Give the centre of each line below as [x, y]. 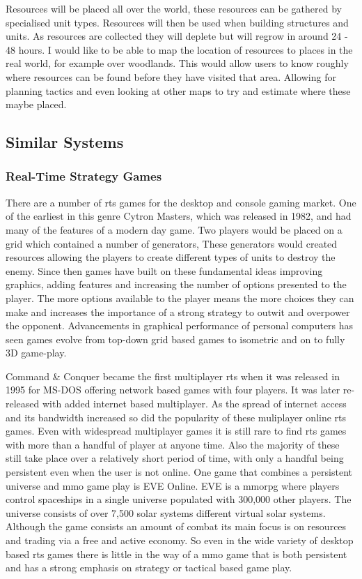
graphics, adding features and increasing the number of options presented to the [176, 284]
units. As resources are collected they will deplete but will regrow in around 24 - [177, 36]
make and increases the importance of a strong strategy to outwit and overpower [178, 311]
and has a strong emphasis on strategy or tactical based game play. [149, 567]
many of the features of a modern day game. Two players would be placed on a [174, 229]
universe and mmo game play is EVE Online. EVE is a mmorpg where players [173, 485]
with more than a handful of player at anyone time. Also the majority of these [173, 444]
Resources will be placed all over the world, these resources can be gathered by [174, 8]
